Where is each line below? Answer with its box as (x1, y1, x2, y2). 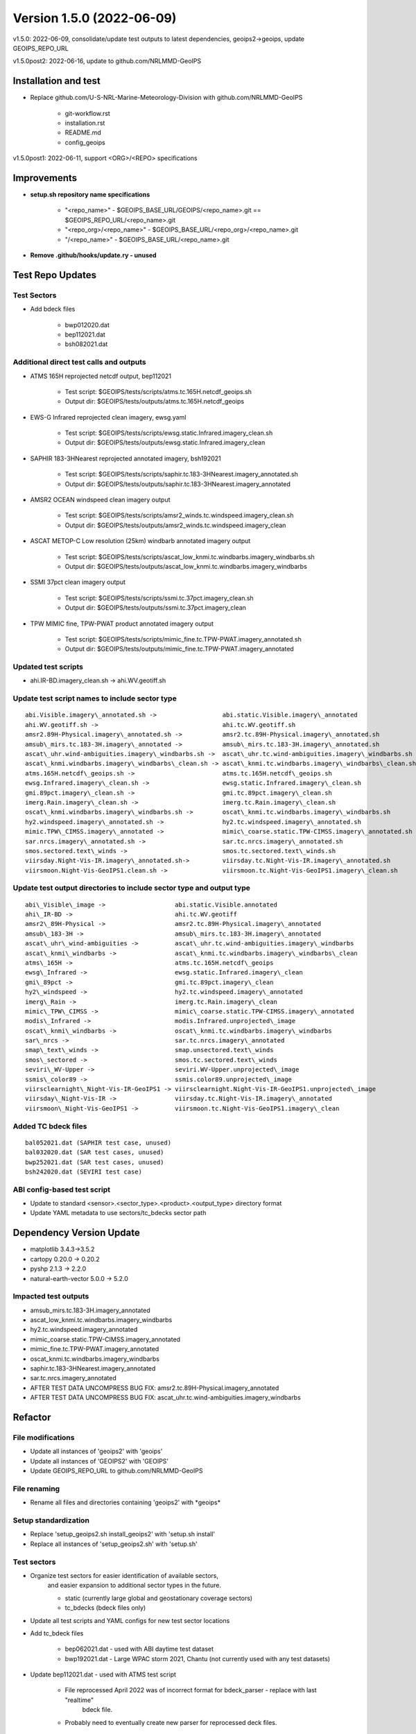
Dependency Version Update (12, 1227, 140, 1239)
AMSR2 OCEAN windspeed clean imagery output (30, 496, 171, 504)
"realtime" (64, 1696, 94, 1704)
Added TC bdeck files (12, 1121, 87, 1131)
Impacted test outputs (12, 1291, 89, 1301)
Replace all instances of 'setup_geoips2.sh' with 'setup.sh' (30, 1540, 198, 1548)
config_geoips (64, 138, 105, 146)
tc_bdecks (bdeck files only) (64, 1604, 146, 1612)
